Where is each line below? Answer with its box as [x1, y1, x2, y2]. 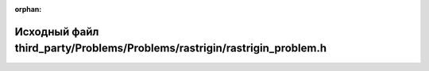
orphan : [14, 5, 42, 13]
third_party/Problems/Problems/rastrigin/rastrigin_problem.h [14, 42, 327, 55]
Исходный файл [14, 24, 99, 39]
